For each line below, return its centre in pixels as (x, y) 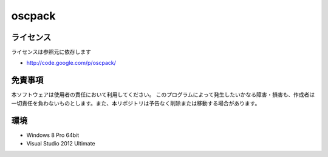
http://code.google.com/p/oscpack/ (71, 63)
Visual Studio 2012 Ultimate (61, 144)
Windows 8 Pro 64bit (53, 135)
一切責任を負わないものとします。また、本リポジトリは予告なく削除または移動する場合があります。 (136, 103)
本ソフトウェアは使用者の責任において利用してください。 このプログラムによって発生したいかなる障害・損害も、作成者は (163, 95)
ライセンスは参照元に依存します (51, 52)
